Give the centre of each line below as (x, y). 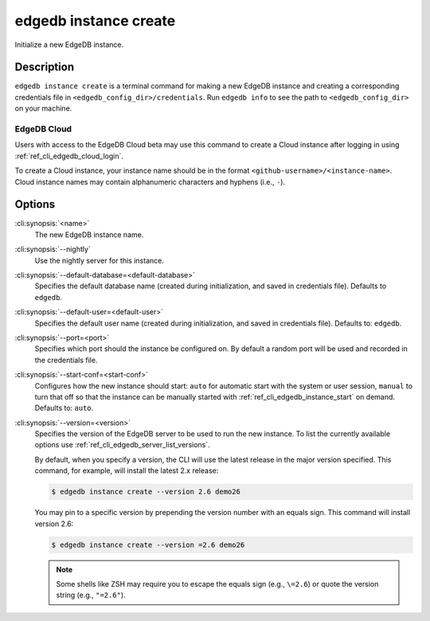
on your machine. (43, 108)
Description (45, 67)
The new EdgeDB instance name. (89, 234)
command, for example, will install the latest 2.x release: (127, 471)
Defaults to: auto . (64, 408)
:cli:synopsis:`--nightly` (53, 249)
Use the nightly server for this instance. (100, 260)
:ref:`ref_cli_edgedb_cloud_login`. (69, 156)
